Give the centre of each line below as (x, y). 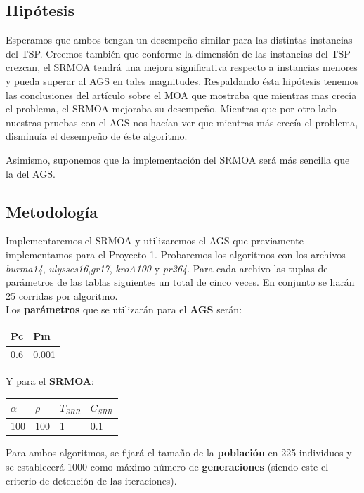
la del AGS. (31, 173)
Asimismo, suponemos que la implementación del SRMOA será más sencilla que (178, 159)
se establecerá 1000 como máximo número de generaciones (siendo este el (167, 466)
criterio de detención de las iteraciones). (91, 480)
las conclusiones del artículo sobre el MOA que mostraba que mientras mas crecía (181, 94)
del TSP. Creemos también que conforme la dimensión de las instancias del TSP (178, 53)
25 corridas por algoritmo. (62, 295)
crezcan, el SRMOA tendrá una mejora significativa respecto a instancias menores (182, 67)
